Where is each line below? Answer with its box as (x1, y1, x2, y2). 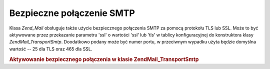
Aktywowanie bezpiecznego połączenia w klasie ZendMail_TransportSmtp (9, 55, 199, 62)
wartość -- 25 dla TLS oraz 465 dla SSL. (9, 45, 92, 52)
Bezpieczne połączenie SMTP (9, 7, 135, 18)
